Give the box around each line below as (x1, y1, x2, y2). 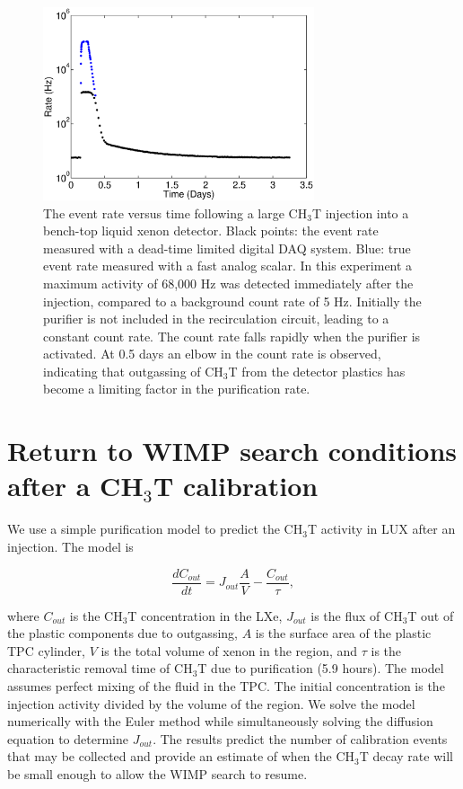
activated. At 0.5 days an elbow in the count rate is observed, (43, 344, 381, 363)
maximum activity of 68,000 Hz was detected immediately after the (43, 273, 414, 292)
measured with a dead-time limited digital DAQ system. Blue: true (43, 238, 411, 257)
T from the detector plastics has (228, 361, 406, 380)
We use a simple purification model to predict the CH (7, 519, 303, 538)
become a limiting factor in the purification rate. (43, 379, 310, 398)
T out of (407, 606, 454, 625)
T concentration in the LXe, (127, 606, 283, 625)
